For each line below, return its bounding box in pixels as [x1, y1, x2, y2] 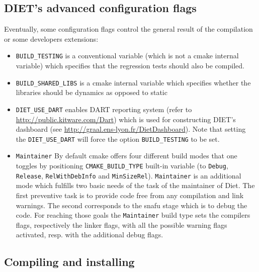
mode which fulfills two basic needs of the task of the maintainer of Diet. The [16, 180, 255, 191]
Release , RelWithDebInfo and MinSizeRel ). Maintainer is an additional [16, 170, 241, 180]
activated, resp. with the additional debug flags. [16, 229, 163, 240]
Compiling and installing [4, 254, 135, 269]
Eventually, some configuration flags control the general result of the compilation [4, 24, 253, 34]
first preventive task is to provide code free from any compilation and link [16, 190, 244, 200]
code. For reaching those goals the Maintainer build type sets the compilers [16, 210, 250, 220]
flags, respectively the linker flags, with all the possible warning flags [16, 219, 227, 230]
